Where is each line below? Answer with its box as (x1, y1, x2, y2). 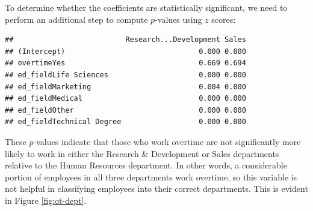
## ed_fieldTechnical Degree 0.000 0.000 (5, 117, 246, 126)
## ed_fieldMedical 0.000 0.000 (5, 94, 246, 103)
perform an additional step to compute (5, 13, 148, 25)
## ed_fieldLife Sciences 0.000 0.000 (5, 70, 246, 79)
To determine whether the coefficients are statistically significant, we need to (5, 1, 288, 13)
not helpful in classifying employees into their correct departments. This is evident (5, 182, 308, 195)
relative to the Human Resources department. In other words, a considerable (5, 159, 287, 171)
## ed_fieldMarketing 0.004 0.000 (5, 82, 246, 91)
